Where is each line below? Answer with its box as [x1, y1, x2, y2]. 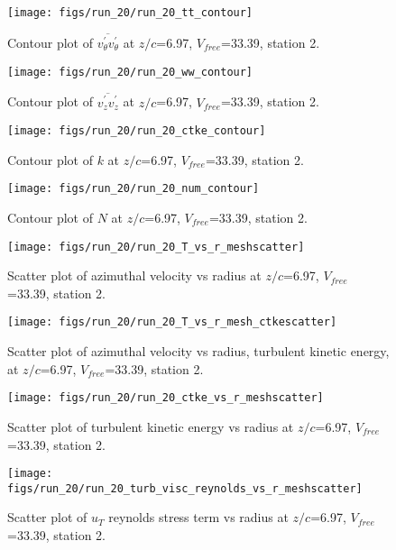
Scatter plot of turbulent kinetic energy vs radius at [7, 417, 294, 435]
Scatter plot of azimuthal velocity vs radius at [7, 266, 262, 285]
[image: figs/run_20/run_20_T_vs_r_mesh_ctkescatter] [7, 316, 337, 329]
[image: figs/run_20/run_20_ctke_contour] [7, 124, 266, 138]
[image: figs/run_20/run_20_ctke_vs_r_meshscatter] [7, 391, 324, 405]
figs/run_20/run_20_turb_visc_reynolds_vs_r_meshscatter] [7, 481, 363, 495]
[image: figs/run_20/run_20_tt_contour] [7, 6, 253, 19]
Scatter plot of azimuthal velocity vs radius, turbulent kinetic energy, [7, 342, 390, 361]
